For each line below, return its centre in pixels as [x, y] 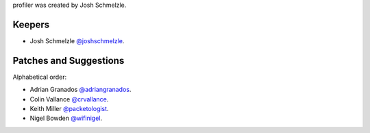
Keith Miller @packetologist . [69, 108]
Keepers [31, 24]
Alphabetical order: [40, 77]
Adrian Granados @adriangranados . [81, 90]
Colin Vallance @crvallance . [69, 99]
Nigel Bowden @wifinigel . [66, 118]
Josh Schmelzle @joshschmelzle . [77, 40]
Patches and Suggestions [69, 61]
